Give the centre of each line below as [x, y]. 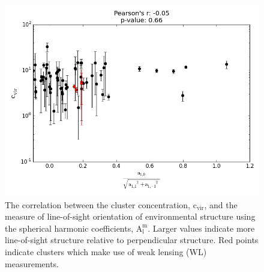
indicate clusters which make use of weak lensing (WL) [106, 251]
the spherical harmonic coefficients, [69, 228]
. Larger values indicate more [201, 228]
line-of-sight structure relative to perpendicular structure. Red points [132, 240]
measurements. [32, 263]
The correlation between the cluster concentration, [97, 204]
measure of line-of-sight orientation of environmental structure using [130, 216]
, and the [221, 204]
